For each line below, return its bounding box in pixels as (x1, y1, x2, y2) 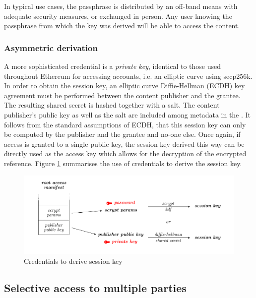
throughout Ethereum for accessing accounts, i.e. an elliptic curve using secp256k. (4, 70, 253, 81)
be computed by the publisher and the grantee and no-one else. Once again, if (4, 129, 241, 139)
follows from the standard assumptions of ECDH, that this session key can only (4, 119, 246, 129)
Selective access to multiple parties (4, 280, 187, 295)
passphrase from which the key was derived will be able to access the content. (4, 20, 240, 31)
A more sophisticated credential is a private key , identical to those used (4, 61, 221, 71)
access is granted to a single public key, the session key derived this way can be (4, 138, 245, 149)
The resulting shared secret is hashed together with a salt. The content (4, 100, 220, 110)
